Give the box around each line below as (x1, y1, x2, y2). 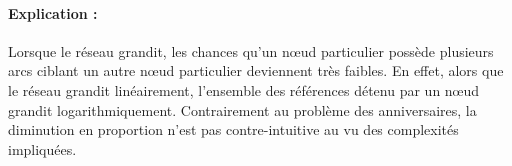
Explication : (8, 2, 98, 23)
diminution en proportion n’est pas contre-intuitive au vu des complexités (8, 119, 459, 140)
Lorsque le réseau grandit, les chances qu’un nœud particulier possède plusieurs (8, 40, 494, 61)
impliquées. (8, 138, 77, 159)
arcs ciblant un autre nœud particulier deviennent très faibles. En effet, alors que (8, 60, 504, 81)
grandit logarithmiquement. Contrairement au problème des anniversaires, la (8, 99, 477, 120)
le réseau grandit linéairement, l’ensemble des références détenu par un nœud (8, 79, 480, 100)
